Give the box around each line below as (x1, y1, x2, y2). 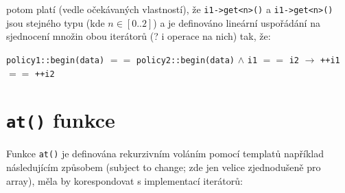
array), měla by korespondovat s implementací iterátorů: (6, 173, 243, 188)
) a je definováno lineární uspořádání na (153, 15, 320, 30)
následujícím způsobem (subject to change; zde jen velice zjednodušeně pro (6, 160, 321, 174)
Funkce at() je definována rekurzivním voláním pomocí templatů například (6, 146, 324, 161)
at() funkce (6, 106, 115, 134)
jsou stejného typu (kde (6, 15, 105, 30)
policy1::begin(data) (6, 55, 105, 65)
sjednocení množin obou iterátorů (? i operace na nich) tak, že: (6, 29, 271, 43)
